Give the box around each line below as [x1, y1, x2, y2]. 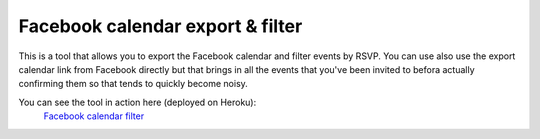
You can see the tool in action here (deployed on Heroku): [18, 96, 257, 108]
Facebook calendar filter [43, 110, 145, 122]
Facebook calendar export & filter [18, 15, 303, 37]
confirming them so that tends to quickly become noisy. [18, 78, 249, 90]
